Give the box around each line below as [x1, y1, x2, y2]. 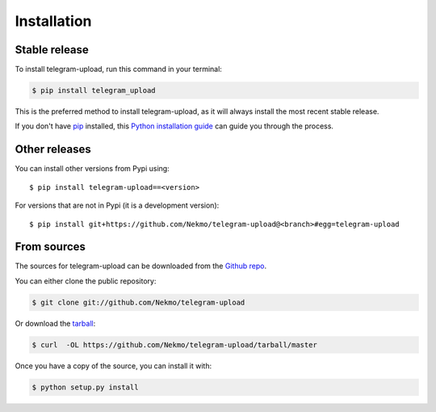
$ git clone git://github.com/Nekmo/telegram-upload [31, 297, 245, 307]
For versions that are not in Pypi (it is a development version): [15, 200, 220, 210]
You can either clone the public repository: [15, 275, 157, 286]
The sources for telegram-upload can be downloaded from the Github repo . [15, 261, 266, 271]
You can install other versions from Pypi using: [15, 164, 170, 174]
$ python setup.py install [31, 382, 139, 392]
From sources [15, 240, 86, 254]
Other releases [15, 142, 92, 157]
